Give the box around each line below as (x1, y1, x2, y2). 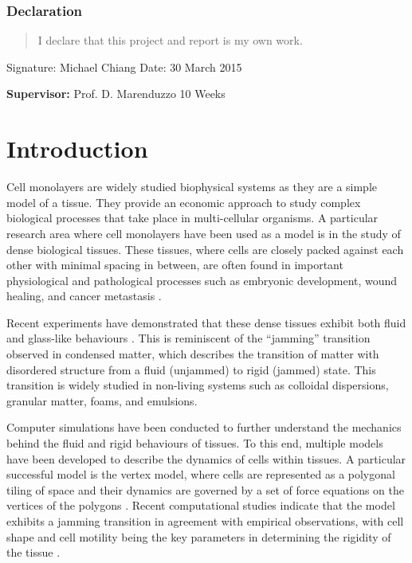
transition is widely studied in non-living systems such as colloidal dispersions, (6, 377, 389, 393)
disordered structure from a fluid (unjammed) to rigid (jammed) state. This (6, 361, 376, 377)
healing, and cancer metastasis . (6, 287, 162, 304)
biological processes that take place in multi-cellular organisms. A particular (6, 209, 379, 226)
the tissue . (6, 544, 61, 561)
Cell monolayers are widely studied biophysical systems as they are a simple (6, 178, 378, 195)
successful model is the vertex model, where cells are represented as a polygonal (6, 466, 395, 483)
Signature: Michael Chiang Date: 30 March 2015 (6, 58, 242, 75)
